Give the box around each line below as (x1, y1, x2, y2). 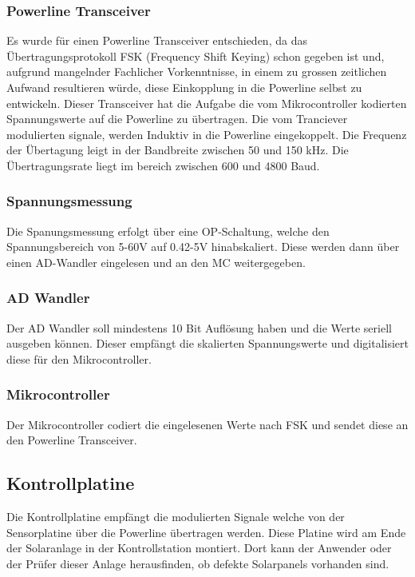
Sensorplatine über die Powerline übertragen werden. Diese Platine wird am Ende (6, 523, 406, 540)
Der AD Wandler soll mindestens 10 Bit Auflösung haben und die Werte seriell (6, 319, 392, 336)
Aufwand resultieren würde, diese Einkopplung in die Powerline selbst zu (6, 79, 362, 95)
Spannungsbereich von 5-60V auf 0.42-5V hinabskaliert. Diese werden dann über (6, 238, 400, 255)
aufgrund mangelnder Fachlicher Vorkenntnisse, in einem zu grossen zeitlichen (6, 63, 387, 80)
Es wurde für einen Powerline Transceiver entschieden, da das (6, 32, 307, 49)
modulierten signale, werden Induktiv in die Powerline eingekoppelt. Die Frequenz (6, 125, 407, 142)
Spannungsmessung (6, 191, 132, 211)
